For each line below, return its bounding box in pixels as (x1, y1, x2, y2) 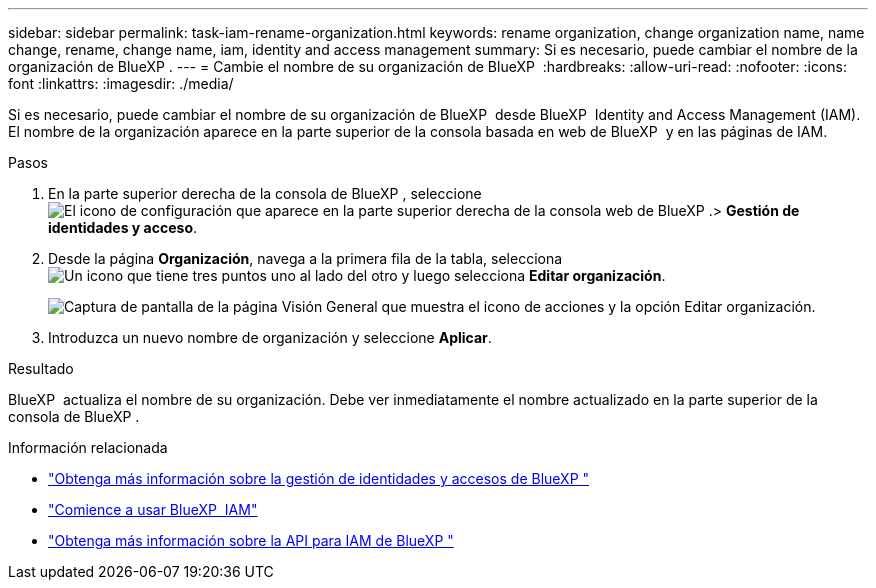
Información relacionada (8, 439, 168, 456)
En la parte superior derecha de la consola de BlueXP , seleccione (48, 185, 482, 202)
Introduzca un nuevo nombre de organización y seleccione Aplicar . (48, 329, 492, 346)
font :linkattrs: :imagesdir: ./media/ (8, 75, 234, 92)
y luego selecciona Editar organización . (401, 267, 666, 284)
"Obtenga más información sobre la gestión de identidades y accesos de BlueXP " (48, 470, 590, 487)
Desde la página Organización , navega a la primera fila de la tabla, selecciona (48, 250, 563, 267)
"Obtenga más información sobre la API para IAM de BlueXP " (48, 532, 454, 549)
